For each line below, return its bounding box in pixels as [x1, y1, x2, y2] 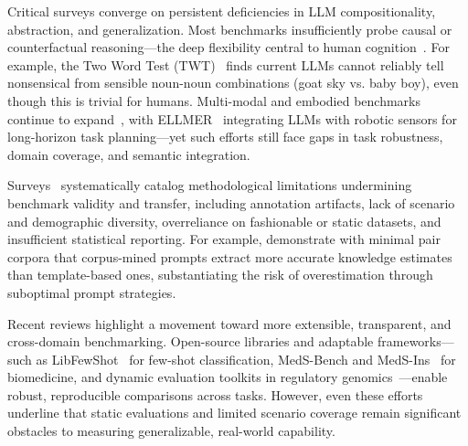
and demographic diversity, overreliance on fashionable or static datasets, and [7, 211, 441, 230]
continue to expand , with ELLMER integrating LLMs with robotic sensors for [7, 109, 457, 128]
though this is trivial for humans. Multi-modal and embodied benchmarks [7, 90, 420, 110]
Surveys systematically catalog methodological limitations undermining [7, 175, 412, 195]
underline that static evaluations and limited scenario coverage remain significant [7, 403, 462, 422]
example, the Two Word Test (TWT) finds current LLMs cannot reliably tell [7, 55, 444, 74]
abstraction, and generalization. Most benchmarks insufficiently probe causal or [7, 19, 452, 38]
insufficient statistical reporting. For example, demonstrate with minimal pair [7, 229, 441, 249]
